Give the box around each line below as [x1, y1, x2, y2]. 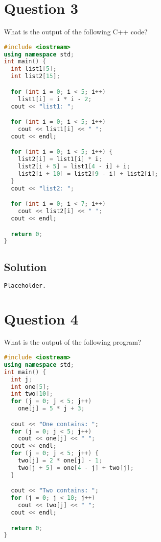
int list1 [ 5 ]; [11, 65, 57, 73]
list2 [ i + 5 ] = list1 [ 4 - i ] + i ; [18, 163, 130, 170]
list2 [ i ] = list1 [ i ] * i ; [18, 156, 102, 163]
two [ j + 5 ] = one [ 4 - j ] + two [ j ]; [18, 464, 134, 471]
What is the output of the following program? [4, 337, 141, 347]
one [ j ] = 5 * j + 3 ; [18, 405, 85, 412]
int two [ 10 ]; [11, 390, 53, 398]
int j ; [11, 376, 32, 383]
